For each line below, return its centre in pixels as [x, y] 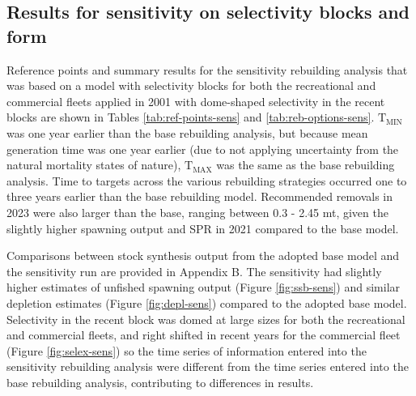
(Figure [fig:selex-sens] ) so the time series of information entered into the [187, 350]
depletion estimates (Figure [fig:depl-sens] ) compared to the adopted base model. [207, 302]
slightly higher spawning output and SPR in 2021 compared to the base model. [203, 228]
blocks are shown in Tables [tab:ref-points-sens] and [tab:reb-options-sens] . [191, 117]
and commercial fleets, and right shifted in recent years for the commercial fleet [204, 335]
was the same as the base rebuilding [306, 165]
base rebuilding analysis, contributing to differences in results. [160, 382]
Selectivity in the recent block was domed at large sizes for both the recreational [206, 319]
